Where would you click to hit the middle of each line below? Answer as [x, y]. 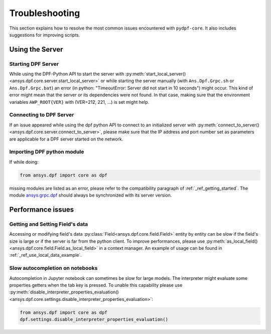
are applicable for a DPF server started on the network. [66, 139]
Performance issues [42, 209]
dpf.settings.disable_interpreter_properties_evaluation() [94, 319]
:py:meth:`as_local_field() [232, 241]
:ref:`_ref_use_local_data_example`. [46, 255]
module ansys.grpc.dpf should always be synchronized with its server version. [91, 195]
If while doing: [24, 162]
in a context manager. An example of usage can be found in [161, 248]
